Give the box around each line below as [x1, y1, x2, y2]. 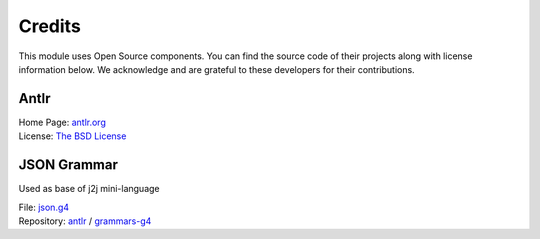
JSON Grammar [18, 156, 119, 174]
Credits [18, 15, 82, 37]
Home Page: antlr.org [18, 116, 107, 128]
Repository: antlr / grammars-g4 [18, 215, 152, 227]
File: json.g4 [18, 201, 70, 213]
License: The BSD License [18, 130, 127, 142]
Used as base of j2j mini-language [18, 183, 160, 195]
